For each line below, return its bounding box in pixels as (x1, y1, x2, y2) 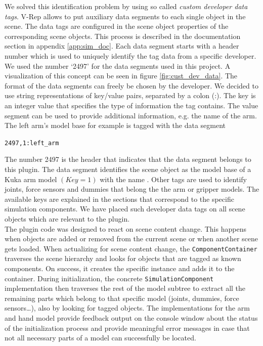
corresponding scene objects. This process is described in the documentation (5, 30, 241, 41)
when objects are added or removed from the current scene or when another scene (5, 233, 258, 244)
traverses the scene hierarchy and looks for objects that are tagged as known (5, 253, 241, 264)
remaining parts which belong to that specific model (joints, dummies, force (5, 292, 239, 303)
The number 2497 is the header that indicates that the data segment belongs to (5, 154, 251, 164)
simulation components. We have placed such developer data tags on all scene (5, 203, 245, 214)
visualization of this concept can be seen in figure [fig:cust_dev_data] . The (5, 70, 238, 81)
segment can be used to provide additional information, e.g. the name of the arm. (5, 110, 257, 120)
